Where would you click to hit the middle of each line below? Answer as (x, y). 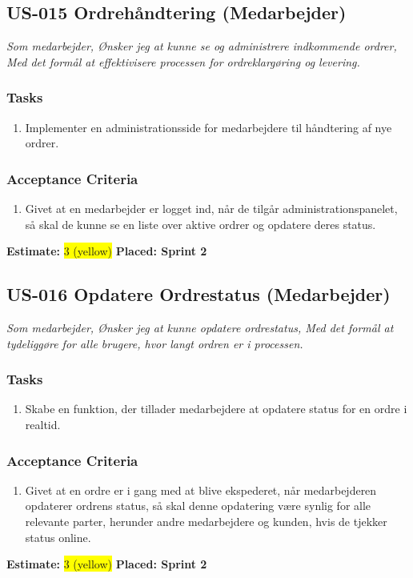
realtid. (43, 424)
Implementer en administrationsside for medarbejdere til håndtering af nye (209, 127)
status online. (58, 537)
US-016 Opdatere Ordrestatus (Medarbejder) (198, 294)
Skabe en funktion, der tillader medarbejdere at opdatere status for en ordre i (216, 409)
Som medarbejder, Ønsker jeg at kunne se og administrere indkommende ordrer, (202, 46)
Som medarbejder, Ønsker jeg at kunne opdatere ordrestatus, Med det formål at (200, 327)
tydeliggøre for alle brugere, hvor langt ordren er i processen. (155, 343)
